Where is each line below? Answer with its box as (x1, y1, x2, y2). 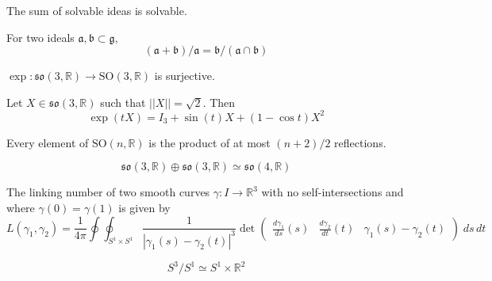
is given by (118, 199, 171, 216)
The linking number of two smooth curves (6, 184, 210, 200)
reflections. (334, 134, 386, 150)
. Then (202, 93, 236, 110)
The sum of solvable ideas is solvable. (6, 2, 187, 18)
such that (100, 93, 146, 110)
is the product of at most (148, 134, 271, 150)
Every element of (6, 134, 89, 150)
